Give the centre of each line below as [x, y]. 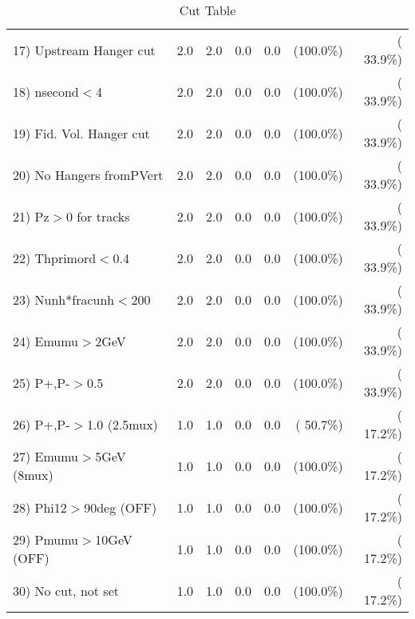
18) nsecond [46, 91]
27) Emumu [46, 456]
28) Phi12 [40, 507]
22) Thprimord [55, 258]
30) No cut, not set [66, 590]
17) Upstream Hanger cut [84, 50]
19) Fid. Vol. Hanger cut [81, 133]
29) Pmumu [46, 539]
